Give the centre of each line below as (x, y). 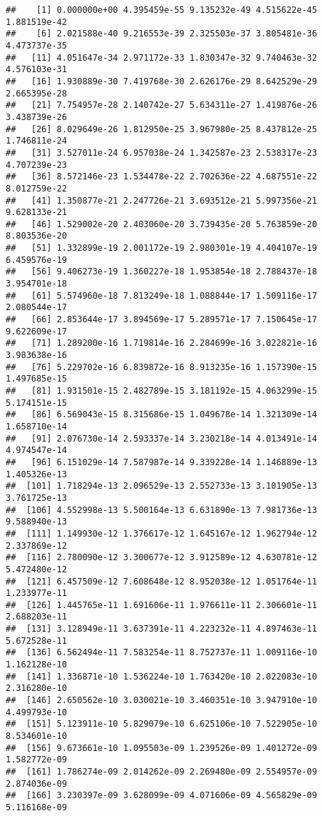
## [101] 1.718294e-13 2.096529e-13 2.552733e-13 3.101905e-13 (161, 486)
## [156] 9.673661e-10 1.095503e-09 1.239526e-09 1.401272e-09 (161, 748)
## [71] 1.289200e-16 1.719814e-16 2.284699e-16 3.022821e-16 (161, 343)
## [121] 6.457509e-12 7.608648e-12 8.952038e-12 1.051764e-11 (161, 581)
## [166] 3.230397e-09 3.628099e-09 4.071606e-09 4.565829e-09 (161, 796)
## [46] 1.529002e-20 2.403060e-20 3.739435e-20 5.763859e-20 (161, 224)
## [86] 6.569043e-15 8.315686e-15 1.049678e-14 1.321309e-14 (161, 415)
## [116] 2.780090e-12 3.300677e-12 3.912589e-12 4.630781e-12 (161, 558)
